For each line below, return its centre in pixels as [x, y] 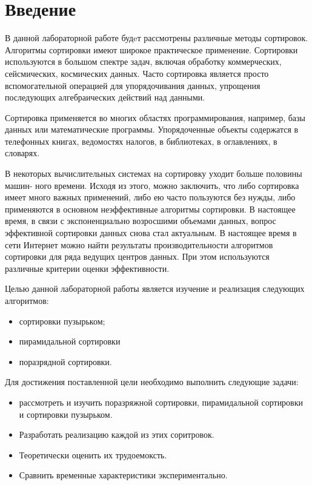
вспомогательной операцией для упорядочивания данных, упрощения [133, 85]
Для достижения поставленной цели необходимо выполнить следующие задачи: [152, 382]
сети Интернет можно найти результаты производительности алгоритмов [139, 244]
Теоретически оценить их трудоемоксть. [93, 454]
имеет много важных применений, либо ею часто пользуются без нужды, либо [150, 197]
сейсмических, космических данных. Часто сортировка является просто [137, 73]
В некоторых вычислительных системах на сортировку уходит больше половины [154, 173]
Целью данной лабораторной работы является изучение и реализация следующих [155, 289]
